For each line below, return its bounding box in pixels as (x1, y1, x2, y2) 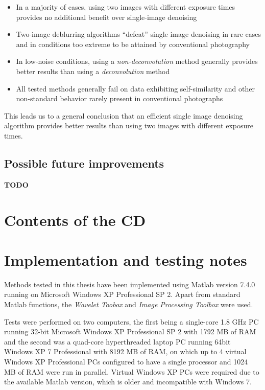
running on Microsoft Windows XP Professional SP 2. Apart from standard (4, 289, 240, 300)
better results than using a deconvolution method (16, 65, 170, 76)
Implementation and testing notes (4, 249, 247, 270)
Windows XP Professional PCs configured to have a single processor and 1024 (4, 356, 248, 366)
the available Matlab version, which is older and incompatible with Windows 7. (4, 376, 252, 387)
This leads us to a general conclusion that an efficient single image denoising (4, 110, 243, 121)
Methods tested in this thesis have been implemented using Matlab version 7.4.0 (4, 279, 255, 289)
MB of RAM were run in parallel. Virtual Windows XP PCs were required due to (4, 366, 259, 377)
